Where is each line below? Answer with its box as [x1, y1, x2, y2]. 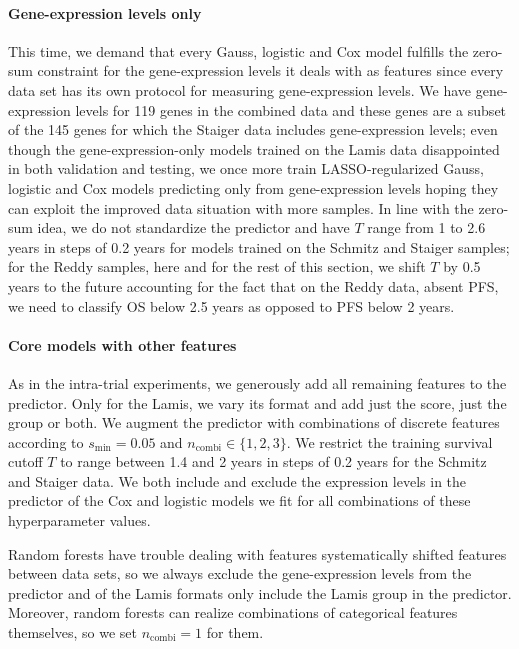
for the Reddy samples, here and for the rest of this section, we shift [8, 256, 426, 277]
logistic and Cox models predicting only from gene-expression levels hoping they [8, 177, 499, 198]
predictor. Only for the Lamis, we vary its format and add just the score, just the [8, 392, 507, 413]
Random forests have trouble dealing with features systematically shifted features [8, 543, 507, 564]
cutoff [8, 451, 43, 472]
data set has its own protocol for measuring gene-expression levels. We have [8, 79, 472, 100]
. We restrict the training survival [286, 431, 493, 452]
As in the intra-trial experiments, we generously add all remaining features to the [8, 372, 507, 393]
